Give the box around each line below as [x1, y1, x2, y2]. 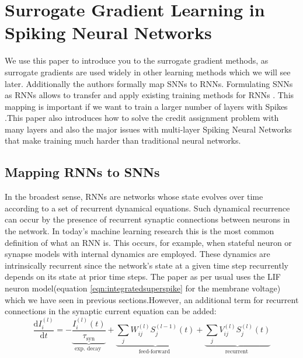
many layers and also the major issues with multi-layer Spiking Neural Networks [5, 123, 292, 135]
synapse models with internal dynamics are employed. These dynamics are [5, 248, 270, 260]
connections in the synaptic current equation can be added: [5, 305, 217, 317]
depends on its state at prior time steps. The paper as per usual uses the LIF [5, 270, 281, 283]
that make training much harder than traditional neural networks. [5, 134, 241, 147]
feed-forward [138, 348, 170, 354]
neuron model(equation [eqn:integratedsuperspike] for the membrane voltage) [5, 282, 281, 294]
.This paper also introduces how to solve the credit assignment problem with [5, 112, 279, 124]
